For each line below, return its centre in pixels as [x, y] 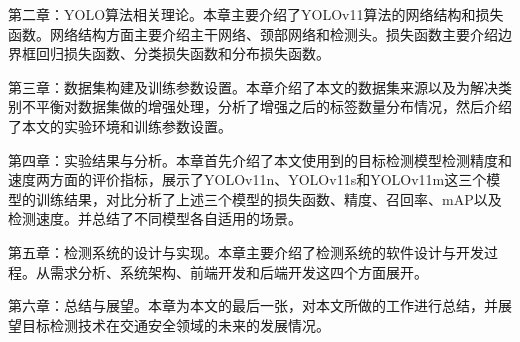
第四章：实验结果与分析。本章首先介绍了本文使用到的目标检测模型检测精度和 [260, 159]
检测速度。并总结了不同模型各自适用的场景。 [155, 218]
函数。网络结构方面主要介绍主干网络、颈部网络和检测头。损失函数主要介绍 [253, 33]
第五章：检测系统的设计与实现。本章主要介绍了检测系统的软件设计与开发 [246, 251]
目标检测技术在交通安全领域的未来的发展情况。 [175, 324]
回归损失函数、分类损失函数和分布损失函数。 [182, 53]
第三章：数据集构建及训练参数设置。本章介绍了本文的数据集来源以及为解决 [253, 86]
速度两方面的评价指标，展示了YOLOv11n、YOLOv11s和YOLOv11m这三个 [247, 179]
